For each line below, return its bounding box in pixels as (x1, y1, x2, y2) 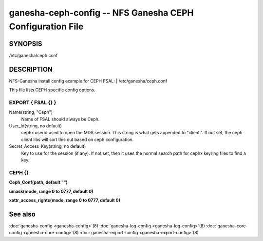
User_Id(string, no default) (9, 123, 62, 129)
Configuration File (9, 21, 84, 32)
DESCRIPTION (9, 65, 53, 73)
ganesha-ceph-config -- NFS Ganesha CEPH (9, 7, 194, 18)
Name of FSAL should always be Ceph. (21, 116, 100, 122)
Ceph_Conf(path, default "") (9, 180, 68, 185)
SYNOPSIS (9, 40, 42, 48)
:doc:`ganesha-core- (206, 222, 248, 229)
